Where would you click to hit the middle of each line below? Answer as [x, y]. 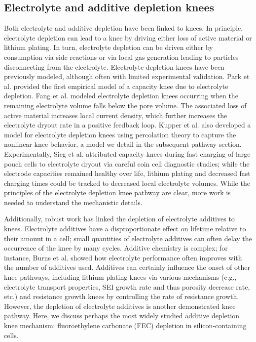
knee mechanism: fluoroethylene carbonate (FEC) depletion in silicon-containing [125, 325]
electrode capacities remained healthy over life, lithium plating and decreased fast [127, 173]
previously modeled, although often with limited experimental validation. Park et [127, 76]
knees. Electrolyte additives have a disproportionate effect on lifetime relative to [125, 229]
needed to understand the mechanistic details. [73, 202]
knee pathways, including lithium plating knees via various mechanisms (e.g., [120, 277]
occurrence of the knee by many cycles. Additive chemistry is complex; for [116, 248]
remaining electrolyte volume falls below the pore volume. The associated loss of [125, 105]
